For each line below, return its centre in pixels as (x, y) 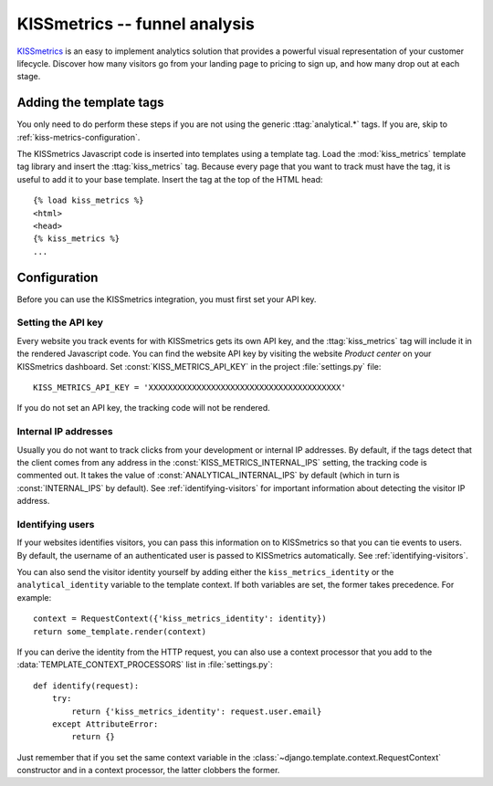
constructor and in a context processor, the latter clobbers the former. (148, 770)
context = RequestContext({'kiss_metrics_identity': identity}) (180, 619)
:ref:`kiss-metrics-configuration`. (79, 137)
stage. (29, 77)
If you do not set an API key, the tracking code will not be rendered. (144, 408)
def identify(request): (86, 686)
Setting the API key (60, 322)
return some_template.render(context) (120, 631)
